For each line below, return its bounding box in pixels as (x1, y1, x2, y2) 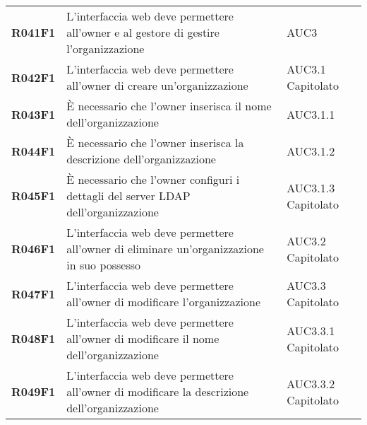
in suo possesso (66, 257, 141, 273)
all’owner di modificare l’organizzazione (66, 293, 261, 310)
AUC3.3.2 (287, 375, 335, 392)
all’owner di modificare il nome (66, 330, 219, 347)
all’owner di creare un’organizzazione (66, 77, 248, 93)
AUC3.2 (287, 232, 326, 249)
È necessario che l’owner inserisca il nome (66, 98, 272, 114)
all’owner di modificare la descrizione (66, 383, 249, 400)
